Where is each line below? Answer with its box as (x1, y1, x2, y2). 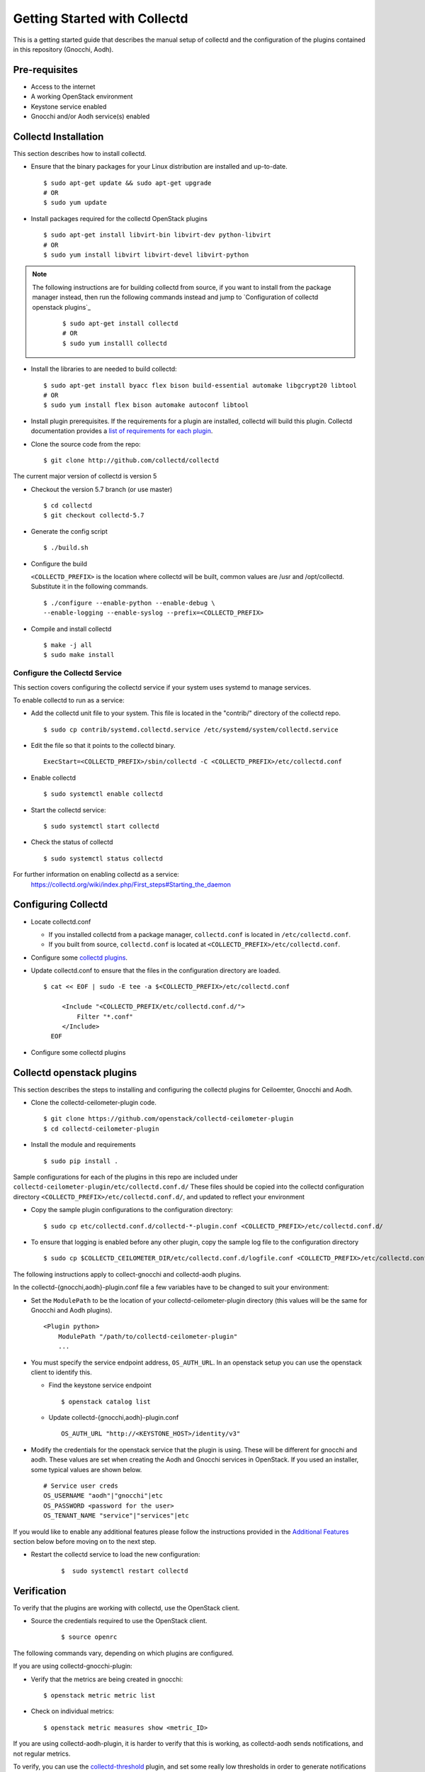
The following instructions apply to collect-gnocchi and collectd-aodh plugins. (13, 1269, 242, 1279)
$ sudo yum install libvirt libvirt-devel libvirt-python (43, 251, 249, 259)
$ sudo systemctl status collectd (43, 854, 163, 863)
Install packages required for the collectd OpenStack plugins (30, 214, 208, 223)
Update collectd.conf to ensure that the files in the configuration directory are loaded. (30, 966, 281, 975)
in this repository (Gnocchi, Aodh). (13, 45, 114, 53)
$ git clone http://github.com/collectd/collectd (43, 456, 220, 464)
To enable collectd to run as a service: (13, 695, 125, 705)
